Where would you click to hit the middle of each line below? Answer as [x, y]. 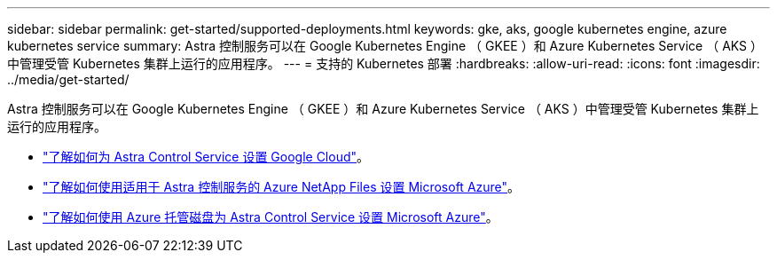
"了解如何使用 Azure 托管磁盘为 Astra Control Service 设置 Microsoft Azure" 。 [271, 217]
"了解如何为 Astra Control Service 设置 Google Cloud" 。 [206, 157]
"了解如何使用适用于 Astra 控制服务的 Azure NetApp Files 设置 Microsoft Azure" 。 [282, 187]
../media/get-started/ [68, 79]
